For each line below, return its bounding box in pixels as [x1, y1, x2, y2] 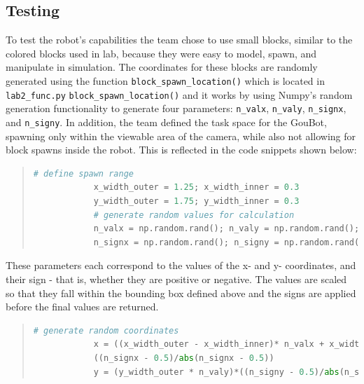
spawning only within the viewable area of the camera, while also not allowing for [6, 128, 356, 143]
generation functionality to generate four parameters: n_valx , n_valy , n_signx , [6, 101, 346, 116]
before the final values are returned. [6, 299, 159, 314]
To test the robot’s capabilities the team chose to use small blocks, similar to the [6, 32, 353, 47]
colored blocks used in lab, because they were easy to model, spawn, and [6, 46, 317, 60]
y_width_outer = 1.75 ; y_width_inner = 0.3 [93, 196, 300, 206]
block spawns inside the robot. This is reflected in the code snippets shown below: [6, 142, 357, 157]
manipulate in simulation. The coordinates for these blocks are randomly [6, 60, 318, 74]
